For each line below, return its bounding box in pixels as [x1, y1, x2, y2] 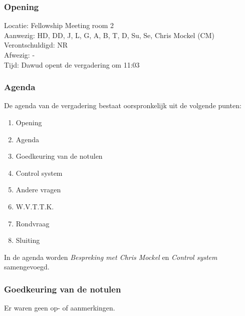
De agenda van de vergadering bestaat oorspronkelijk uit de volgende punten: [4, 100, 241, 111]
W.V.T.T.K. [16, 201, 54, 211]
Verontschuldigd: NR [4, 40, 68, 50]
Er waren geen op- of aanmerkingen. [4, 302, 115, 313]
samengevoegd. [4, 261, 50, 272]
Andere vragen [16, 184, 61, 195]
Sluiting [16, 235, 40, 245]
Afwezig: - [4, 50, 35, 60]
